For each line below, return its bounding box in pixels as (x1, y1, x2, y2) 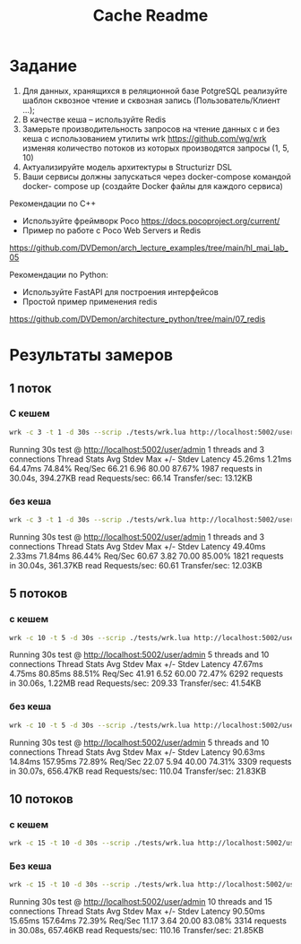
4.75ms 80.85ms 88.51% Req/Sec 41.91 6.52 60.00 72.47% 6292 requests (9, 669, 284, 680)
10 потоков (9, 791, 73, 807)
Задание (9, 56, 78, 76)
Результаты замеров (9, 345, 173, 366)
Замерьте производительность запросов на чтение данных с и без (21, 123, 280, 134)
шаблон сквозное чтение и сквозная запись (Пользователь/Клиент (21, 95, 280, 106)
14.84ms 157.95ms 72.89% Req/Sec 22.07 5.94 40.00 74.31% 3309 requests (9, 756, 292, 766)
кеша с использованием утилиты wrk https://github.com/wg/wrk (21, 133, 267, 143)
